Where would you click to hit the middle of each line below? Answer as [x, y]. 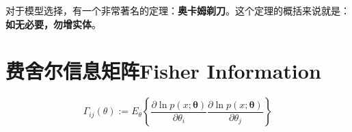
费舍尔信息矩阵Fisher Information [163, 71]
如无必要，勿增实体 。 [53, 24]
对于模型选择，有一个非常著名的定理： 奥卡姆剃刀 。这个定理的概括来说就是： [178, 10]
